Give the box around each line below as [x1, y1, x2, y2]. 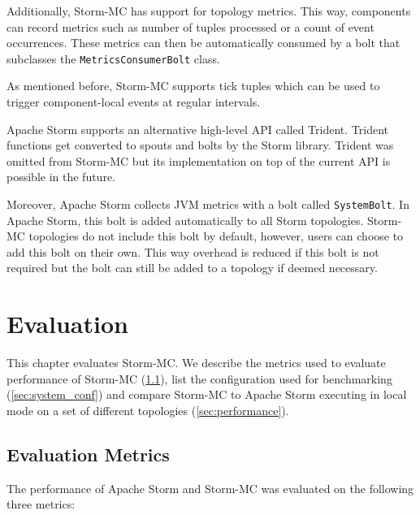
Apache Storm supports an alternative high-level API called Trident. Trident [6, 120, 388, 137]
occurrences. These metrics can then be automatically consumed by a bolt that [6, 34, 401, 51]
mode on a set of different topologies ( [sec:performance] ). [6, 401, 289, 418]
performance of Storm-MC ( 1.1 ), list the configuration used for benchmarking [6, 370, 392, 387]
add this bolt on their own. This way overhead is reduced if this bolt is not [6, 243, 379, 260]
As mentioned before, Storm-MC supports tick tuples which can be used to [6, 77, 380, 94]
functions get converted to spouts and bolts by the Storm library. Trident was [6, 136, 394, 154]
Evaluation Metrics [6, 441, 170, 466]
